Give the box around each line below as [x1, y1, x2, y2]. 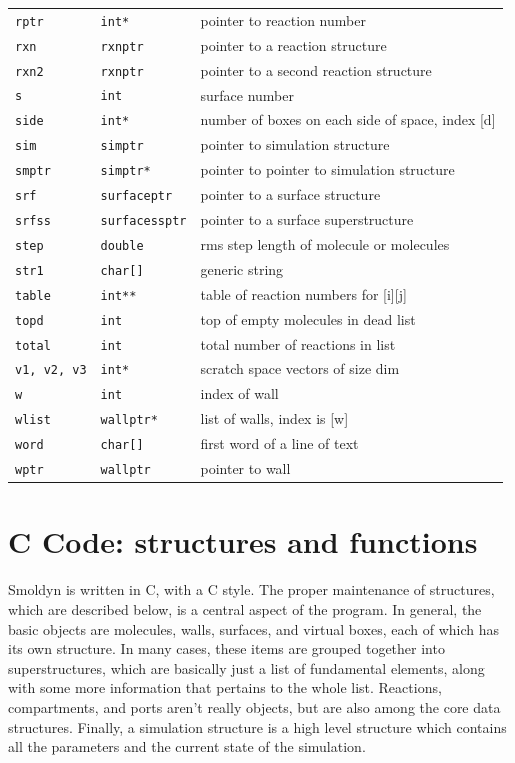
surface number [200, 84, 294, 105]
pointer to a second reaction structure [200, 59, 432, 80]
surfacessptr [100, 214, 187, 228]
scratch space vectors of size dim [200, 358, 400, 379]
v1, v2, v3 [15, 363, 87, 378]
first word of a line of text [200, 433, 359, 454]
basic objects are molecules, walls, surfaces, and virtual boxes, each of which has [8, 618, 500, 639]
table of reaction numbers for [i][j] [200, 283, 407, 304]
